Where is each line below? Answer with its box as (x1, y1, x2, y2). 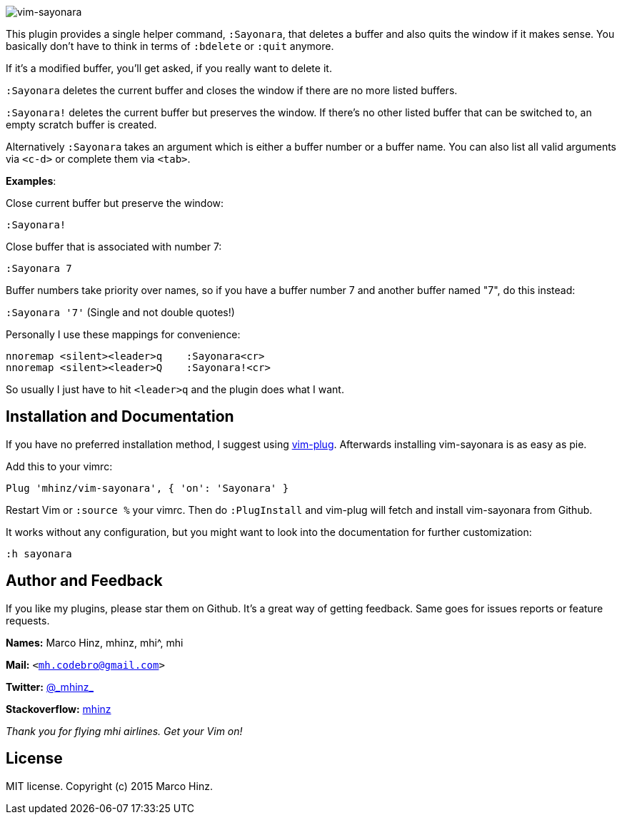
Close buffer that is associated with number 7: (6, 241, 222, 253)
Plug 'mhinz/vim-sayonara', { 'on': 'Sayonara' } (6, 482, 289, 494)
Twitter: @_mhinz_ (6, 680, 94, 693)
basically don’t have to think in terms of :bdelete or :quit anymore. (6, 40, 334, 52)
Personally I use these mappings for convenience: (6, 328, 241, 340)
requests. (6, 614, 50, 627)
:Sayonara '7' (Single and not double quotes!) (6, 306, 235, 318)
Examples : (6, 175, 56, 187)
